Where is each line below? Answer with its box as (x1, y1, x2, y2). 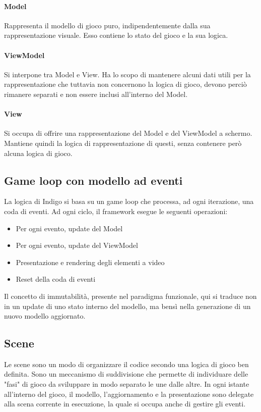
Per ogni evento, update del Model (16, 223, 123, 233)
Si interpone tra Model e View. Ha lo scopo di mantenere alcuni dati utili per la (4, 69, 251, 79)
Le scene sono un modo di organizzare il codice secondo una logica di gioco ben (4, 358, 249, 369)
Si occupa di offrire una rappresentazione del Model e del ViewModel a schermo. (4, 128, 252, 138)
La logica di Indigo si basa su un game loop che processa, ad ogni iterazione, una (4, 196, 254, 207)
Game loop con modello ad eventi (4, 172, 183, 188)
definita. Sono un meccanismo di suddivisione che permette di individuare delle (4, 369, 248, 379)
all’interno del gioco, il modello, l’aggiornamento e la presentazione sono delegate (4, 388, 254, 399)
